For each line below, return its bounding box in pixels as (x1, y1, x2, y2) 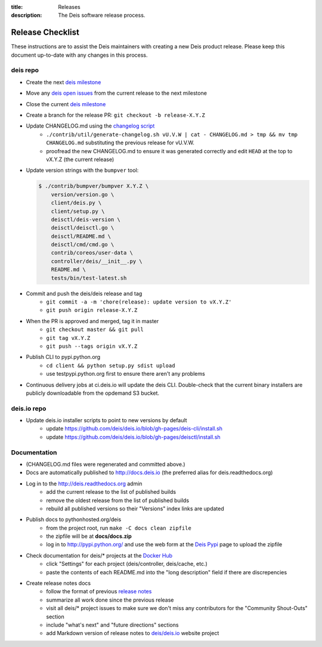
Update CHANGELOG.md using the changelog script (26, 122, 155, 129)
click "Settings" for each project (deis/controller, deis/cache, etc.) (46, 561, 208, 568)
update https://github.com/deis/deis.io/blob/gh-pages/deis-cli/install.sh (46, 425, 223, 432)
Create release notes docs (26, 580, 91, 587)
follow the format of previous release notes (46, 588, 152, 595)
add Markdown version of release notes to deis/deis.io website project (46, 630, 219, 637)
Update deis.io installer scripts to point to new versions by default (26, 417, 187, 424)
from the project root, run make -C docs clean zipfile (46, 524, 192, 531)
